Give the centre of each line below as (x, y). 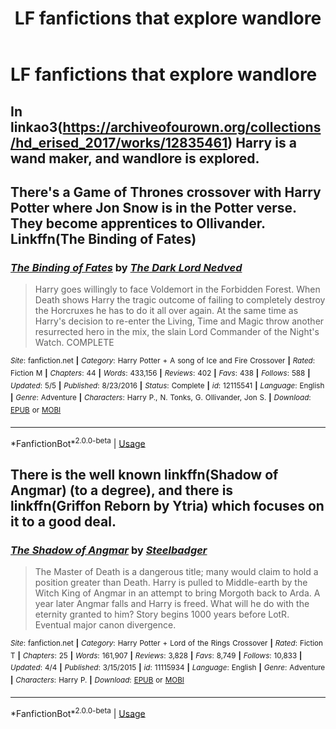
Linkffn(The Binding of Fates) (103, 238)
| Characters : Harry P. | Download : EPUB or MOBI (97, 680)
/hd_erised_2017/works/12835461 (119, 142)
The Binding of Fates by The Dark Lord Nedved (126, 267)
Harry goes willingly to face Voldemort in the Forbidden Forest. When (177, 289)
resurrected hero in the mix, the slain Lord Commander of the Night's (177, 332)
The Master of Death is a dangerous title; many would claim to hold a (176, 571)
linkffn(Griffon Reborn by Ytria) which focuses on (167, 505)
